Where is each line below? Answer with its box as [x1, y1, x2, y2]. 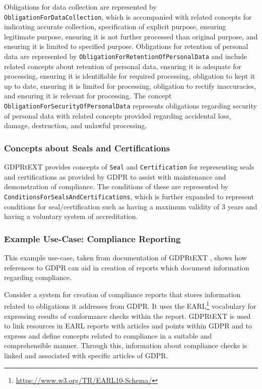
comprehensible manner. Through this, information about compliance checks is [4, 340, 247, 351]
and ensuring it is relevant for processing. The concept [4, 90, 172, 101]
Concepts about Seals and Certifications [4, 141, 170, 154]
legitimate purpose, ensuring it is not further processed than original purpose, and [4, 31, 258, 41]
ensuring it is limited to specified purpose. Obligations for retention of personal [4, 41, 248, 51]
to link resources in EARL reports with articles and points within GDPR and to [4, 320, 252, 331]
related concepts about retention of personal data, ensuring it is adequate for [4, 61, 242, 71]
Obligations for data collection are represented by [4, 2, 157, 12]
